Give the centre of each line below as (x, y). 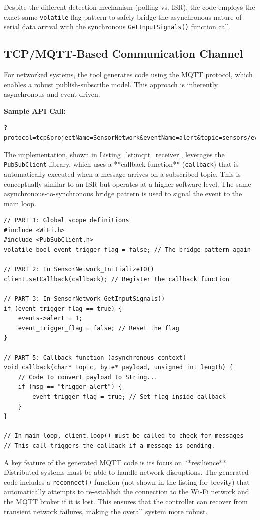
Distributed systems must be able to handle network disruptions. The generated (126, 472)
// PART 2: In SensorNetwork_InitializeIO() (79, 270)
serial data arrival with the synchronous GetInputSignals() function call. (118, 26)
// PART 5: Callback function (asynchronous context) (95, 358)
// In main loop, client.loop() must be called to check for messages (124, 436)
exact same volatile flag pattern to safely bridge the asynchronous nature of (123, 16)
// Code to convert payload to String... (88, 377)
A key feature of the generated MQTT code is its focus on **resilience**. (116, 462)
